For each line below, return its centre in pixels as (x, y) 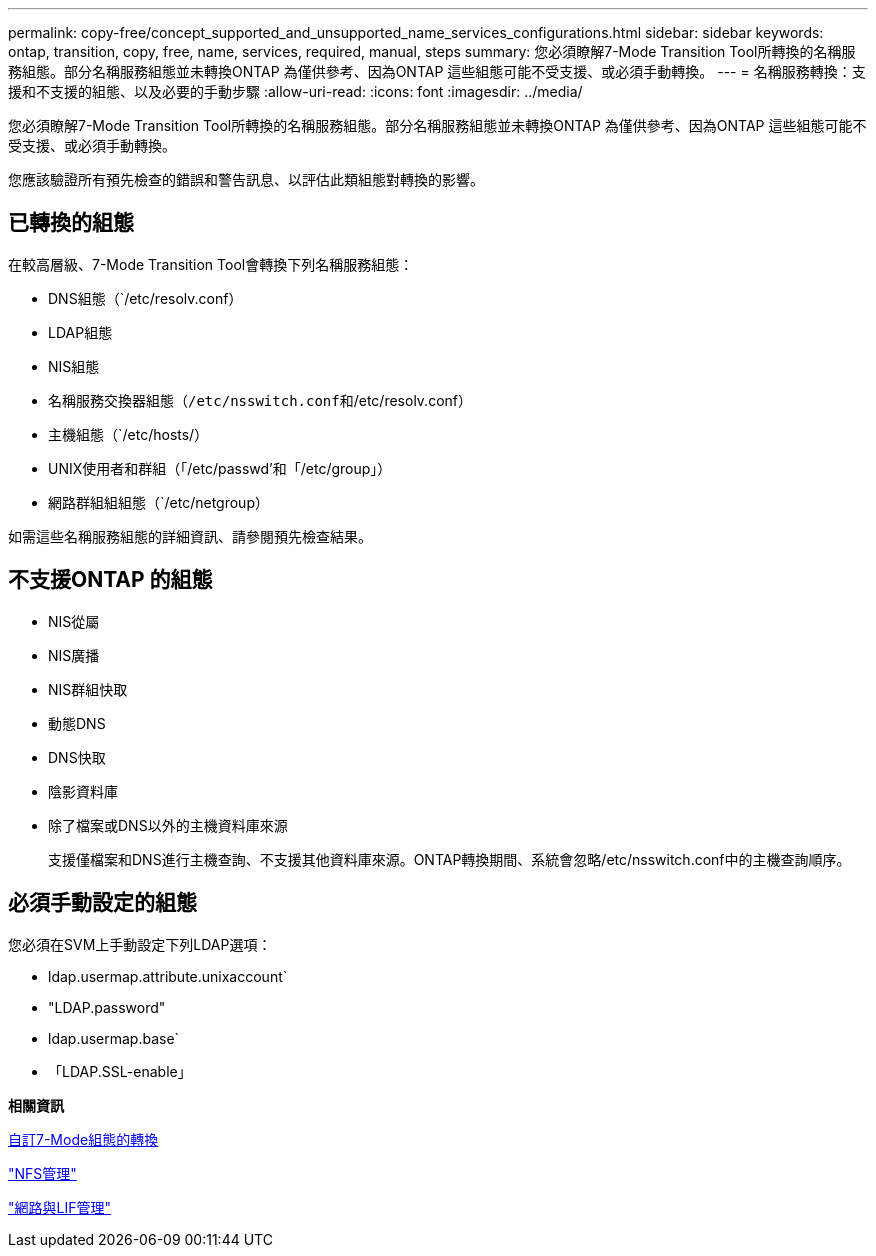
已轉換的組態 (71, 223)
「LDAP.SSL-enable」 (120, 1071)
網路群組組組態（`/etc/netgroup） (158, 502)
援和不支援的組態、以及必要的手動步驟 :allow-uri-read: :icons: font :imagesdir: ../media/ (295, 91)
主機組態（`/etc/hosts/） (128, 434)
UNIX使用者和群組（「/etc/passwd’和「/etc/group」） (220, 468)
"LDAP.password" (107, 1007)
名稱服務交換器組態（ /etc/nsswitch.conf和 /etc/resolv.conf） (260, 400)
